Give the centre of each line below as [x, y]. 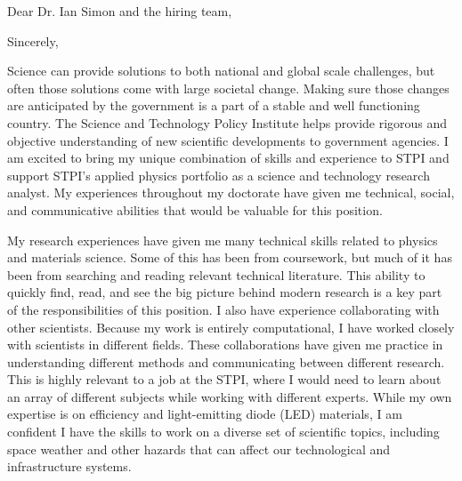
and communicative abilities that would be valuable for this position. [195, 209]
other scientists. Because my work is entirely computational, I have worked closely [231, 327]
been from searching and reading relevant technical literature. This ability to [216, 274]
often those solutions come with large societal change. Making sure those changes [228, 88]
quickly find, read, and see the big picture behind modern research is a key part [225, 292]
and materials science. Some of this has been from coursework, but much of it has [230, 257]
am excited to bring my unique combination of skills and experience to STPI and [228, 158]
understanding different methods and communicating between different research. [226, 361]
